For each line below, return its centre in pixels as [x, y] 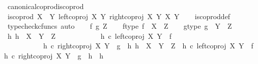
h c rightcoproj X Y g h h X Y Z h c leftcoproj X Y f [148, 46]
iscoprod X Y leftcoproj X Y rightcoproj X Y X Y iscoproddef [119, 16]
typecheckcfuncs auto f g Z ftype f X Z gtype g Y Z [120, 26]
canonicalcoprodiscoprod [46, 6]
